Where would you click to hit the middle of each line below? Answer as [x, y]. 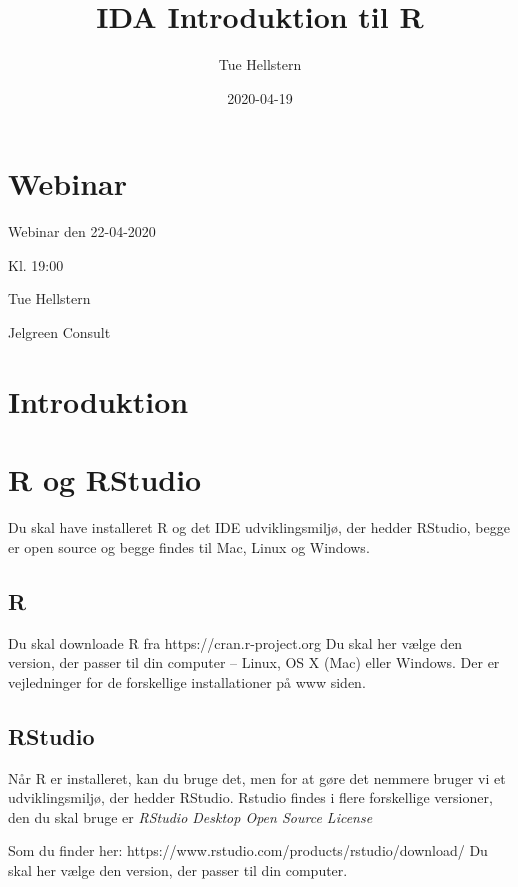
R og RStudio [105, 479]
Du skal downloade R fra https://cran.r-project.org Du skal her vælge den [235, 642]
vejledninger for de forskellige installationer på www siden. [187, 681]
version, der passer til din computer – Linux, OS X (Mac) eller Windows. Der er [254, 662]
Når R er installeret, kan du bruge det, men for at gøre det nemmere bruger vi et [257, 777]
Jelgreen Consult [59, 332]
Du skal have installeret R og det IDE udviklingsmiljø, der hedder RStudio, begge [259, 527]
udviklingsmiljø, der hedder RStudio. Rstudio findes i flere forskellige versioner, [250, 797]
